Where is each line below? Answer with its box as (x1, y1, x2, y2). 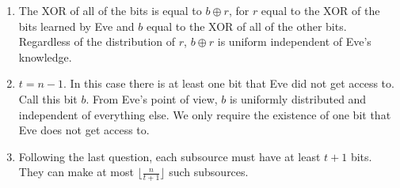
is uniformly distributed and (229, 90, 367, 107)
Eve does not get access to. (18, 122, 150, 138)
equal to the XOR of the (261, 2, 380, 18)
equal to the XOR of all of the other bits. (146, 17, 347, 34)
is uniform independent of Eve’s (217, 33, 371, 50)
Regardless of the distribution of (18, 33, 176, 50)
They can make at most (18, 164, 134, 180)
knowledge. (18, 48, 72, 65)
